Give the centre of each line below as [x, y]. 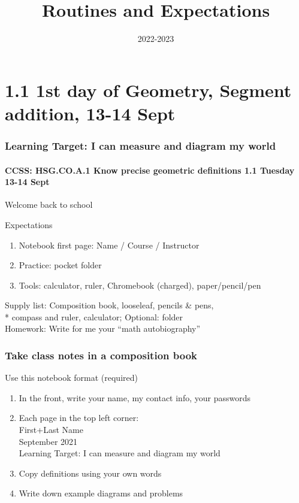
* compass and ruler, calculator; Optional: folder [94, 316]
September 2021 [48, 441]
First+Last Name [51, 430]
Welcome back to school [49, 204]
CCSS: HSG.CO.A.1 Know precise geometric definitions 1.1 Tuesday [150, 170]
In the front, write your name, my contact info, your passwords [135, 397]
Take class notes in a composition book [101, 355]
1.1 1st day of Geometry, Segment [148, 90]
